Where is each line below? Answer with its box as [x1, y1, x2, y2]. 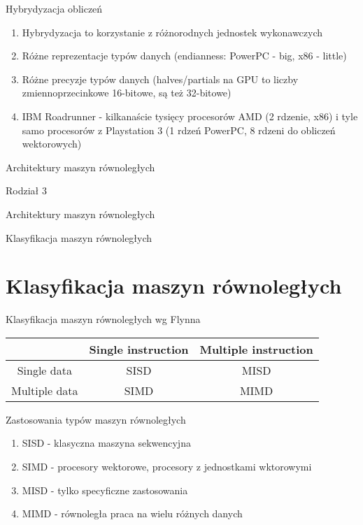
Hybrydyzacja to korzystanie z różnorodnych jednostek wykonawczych [22, 24, 323, 39]
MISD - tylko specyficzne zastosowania [22, 482, 188, 497]
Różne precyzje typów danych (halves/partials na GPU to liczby [22, 71, 299, 86]
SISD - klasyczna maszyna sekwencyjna [22, 436, 191, 450]
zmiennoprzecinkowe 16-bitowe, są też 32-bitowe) [22, 85, 232, 100]
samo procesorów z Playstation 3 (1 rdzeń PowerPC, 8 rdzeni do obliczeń [22, 122, 336, 137]
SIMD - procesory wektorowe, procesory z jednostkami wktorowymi [22, 459, 312, 474]
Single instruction [89, 340, 189, 357]
